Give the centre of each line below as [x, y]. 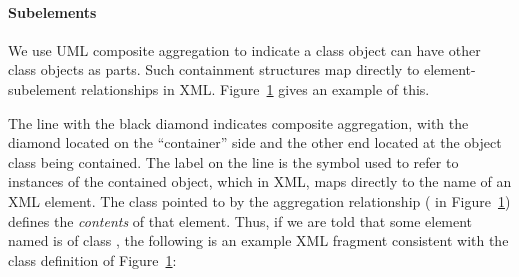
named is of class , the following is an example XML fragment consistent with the [258, 240]
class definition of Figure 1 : [92, 259]
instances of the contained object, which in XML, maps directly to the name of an [260, 181]
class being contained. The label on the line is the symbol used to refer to [233, 161]
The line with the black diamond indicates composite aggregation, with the [238, 122]
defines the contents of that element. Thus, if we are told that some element [240, 220]
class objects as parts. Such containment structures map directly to [214, 69]
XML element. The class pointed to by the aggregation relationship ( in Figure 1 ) [259, 200]
